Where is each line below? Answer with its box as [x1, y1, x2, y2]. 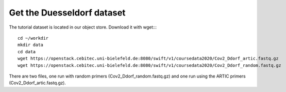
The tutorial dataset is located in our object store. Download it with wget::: [9, 24, 157, 30]
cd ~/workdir [17, 35, 49, 41]
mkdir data [17, 42, 44, 48]
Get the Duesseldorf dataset [9, 7, 126, 18]
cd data [17, 49, 36, 54]
